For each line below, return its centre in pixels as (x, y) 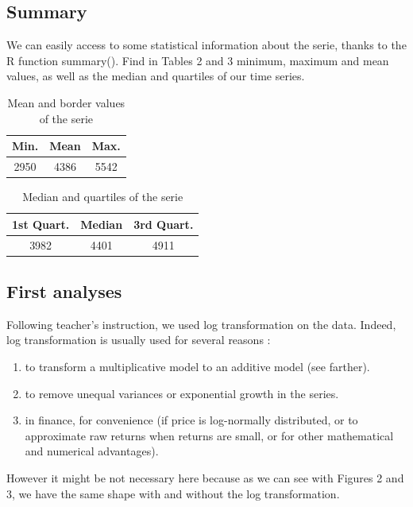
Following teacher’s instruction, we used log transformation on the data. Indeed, (201, 324)
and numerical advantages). (92, 451)
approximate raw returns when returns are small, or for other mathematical (209, 435)
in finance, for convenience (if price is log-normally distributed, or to (191, 420)
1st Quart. (41, 224)
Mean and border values (66, 102)
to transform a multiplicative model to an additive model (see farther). (197, 367)
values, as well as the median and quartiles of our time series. (156, 76)
